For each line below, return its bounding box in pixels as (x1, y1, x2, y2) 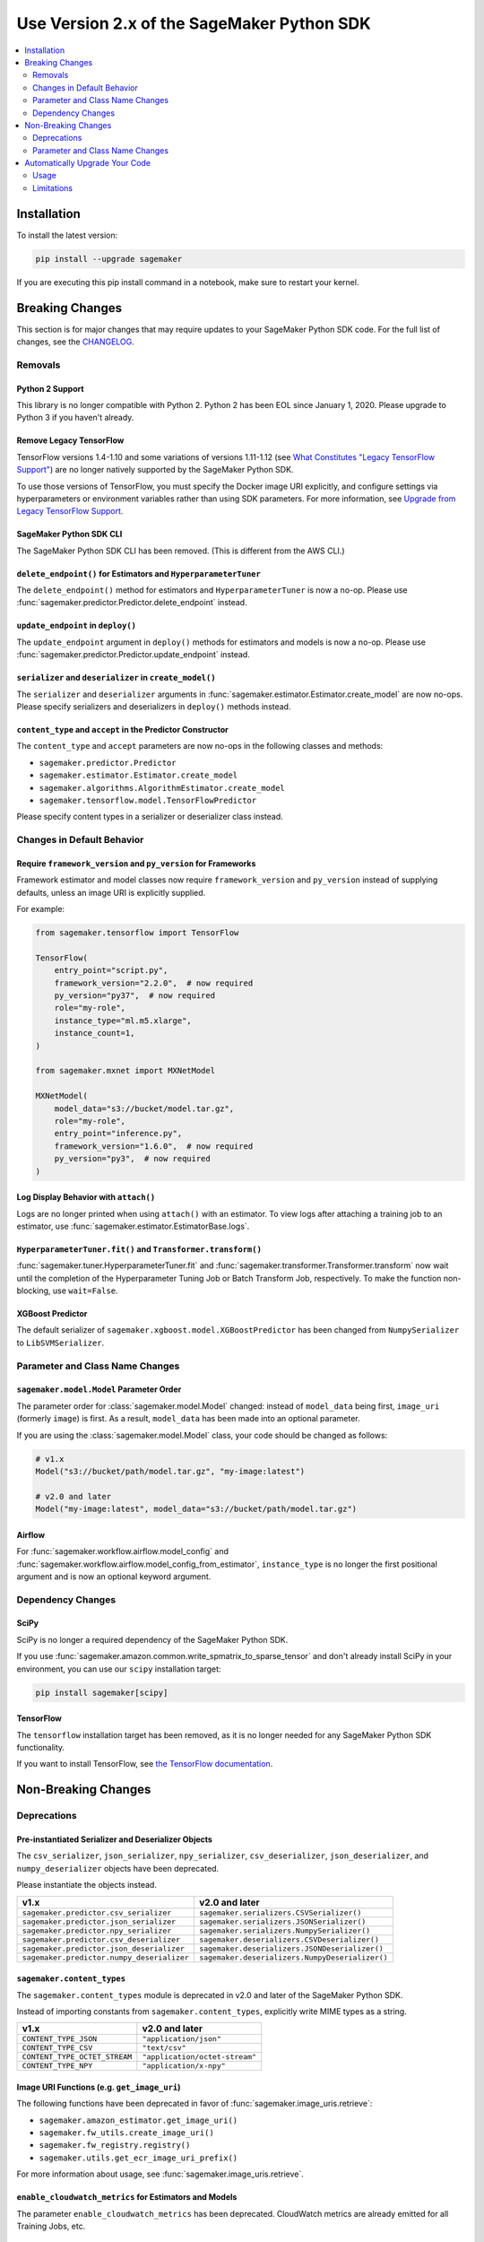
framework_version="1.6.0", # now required (54, 1141, 254, 1151)
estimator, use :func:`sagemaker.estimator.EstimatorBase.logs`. (16, 1221, 250, 1231)
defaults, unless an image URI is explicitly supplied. (16, 887, 206, 898)
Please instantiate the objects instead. (16, 1880, 157, 1890)
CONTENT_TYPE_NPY (22, 2061, 93, 2071)
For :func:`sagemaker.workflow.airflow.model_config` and (16, 1546, 229, 1557)
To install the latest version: (16, 230, 118, 240)
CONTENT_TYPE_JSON (22, 2034, 98, 2044)
